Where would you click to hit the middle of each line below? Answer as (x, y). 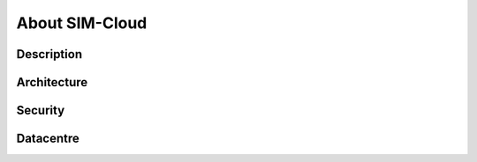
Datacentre (48, 139)
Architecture (52, 82)
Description (49, 54)
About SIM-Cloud (82, 23)
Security (41, 110)
